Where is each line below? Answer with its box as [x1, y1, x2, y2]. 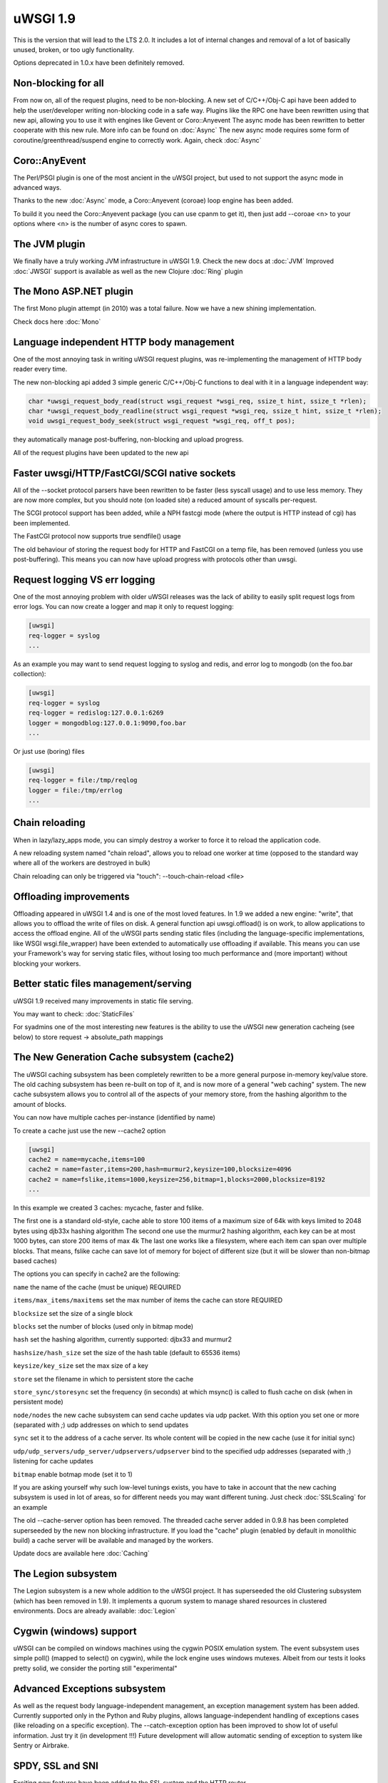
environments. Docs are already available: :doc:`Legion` [13, 1607, 178, 1615]
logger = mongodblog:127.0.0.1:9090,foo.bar [28, 719, 187, 727]
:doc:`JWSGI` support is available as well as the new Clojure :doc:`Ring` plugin [13, 267, 243, 275]
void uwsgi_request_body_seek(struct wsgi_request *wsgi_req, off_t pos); [28, 417, 296, 425]
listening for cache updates [13, 1457, 94, 1466]
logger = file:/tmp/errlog [28, 786, 123, 795]
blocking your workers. [13, 959, 81, 968]
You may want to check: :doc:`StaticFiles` [13, 1009, 135, 1018]
